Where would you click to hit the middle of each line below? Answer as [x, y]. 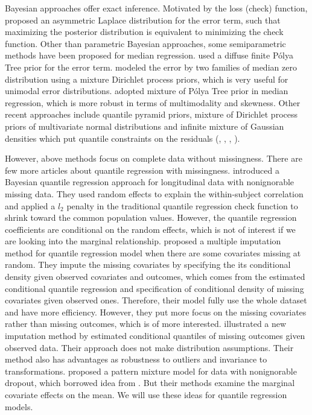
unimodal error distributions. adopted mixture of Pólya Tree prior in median [147, 91]
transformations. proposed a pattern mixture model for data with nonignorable [151, 371]
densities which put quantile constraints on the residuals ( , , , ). [123, 138]
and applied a [30, 205]
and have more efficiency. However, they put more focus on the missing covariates [156, 312]
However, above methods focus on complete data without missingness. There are [154, 158]
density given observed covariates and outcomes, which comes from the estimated [155, 277]
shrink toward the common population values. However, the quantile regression [151, 217]
